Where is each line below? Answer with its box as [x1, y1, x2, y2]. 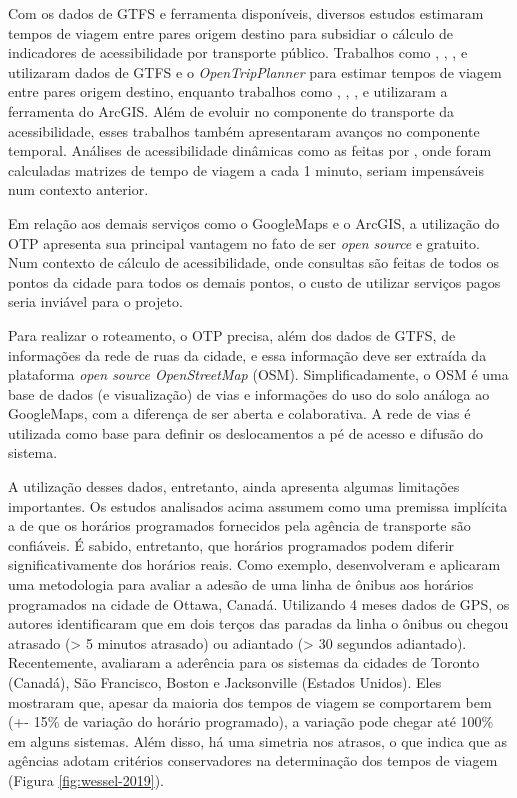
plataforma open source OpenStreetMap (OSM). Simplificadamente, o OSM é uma [8, 364, 509, 385]
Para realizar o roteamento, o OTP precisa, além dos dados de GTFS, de [8, 324, 456, 345]
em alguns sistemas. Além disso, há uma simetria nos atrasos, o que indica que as [8, 730, 508, 751]
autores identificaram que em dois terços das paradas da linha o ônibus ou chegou [8, 613, 509, 634]
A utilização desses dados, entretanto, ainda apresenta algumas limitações [8, 476, 460, 497]
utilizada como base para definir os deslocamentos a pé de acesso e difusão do [8, 422, 484, 443]
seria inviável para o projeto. [8, 291, 183, 312]
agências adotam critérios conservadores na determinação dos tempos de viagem [8, 750, 498, 771]
